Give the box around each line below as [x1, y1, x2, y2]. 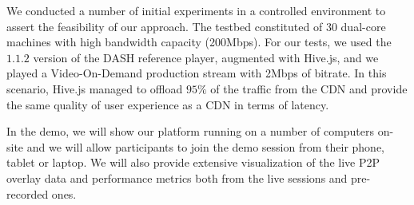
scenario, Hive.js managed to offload [6, 80, 183, 97]
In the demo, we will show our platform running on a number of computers [6, 123, 375, 140]
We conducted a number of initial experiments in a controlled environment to [6, 2, 386, 18]
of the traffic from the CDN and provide [210, 80, 408, 97]
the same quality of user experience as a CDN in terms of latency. [6, 96, 329, 112]
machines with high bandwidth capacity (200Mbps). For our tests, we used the [6, 34, 392, 50]
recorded [6, 185, 49, 202]
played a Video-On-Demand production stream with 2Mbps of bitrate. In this [6, 65, 387, 81]
